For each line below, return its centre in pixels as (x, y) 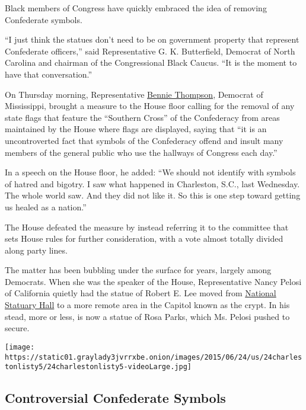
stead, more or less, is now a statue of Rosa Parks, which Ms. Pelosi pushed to (147, 316)
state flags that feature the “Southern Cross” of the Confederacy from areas (142, 117)
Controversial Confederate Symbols (115, 398)
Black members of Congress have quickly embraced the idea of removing (136, 8)
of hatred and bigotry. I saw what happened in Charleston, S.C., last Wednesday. (152, 183)
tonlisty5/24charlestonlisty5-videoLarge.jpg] (98, 367)
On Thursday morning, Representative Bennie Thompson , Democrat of (134, 94)
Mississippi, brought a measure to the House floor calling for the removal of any (150, 106)
